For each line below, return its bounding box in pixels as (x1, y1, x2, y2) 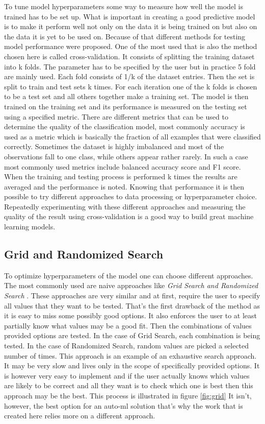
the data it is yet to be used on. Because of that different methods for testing (4, 31, 246, 41)
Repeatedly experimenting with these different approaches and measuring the (4, 201, 246, 211)
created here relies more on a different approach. (4, 410, 155, 421)
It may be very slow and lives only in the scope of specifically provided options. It (4, 360, 260, 371)
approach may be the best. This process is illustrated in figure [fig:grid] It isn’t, (4, 390, 252, 401)
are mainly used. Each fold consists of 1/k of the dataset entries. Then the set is (4, 71, 255, 82)
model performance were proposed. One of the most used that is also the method (4, 41, 257, 52)
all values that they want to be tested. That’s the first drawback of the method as (4, 300, 260, 311)
